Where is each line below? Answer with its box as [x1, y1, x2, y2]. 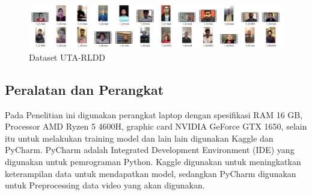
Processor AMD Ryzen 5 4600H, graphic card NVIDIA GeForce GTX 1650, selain [5, 120, 307, 133]
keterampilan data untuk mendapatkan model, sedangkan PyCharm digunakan [5, 167, 296, 179]
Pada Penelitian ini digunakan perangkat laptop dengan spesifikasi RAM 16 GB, [5, 108, 303, 121]
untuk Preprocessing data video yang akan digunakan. [5, 179, 205, 191]
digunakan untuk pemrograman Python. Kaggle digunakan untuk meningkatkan [5, 155, 301, 168]
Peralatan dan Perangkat [5, 80, 164, 98]
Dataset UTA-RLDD [29, 50, 106, 63]
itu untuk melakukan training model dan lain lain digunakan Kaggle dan [5, 131, 274, 144]
